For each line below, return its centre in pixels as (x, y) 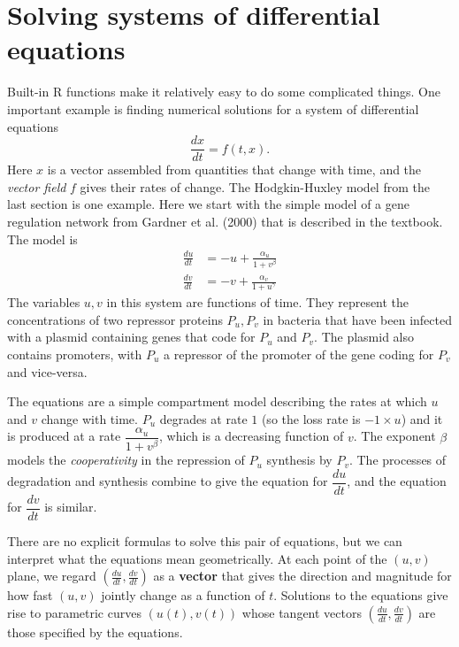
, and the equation (397, 481)
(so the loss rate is (311, 418)
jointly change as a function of (183, 595)
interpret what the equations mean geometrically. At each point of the (197, 558)
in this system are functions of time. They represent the (258, 302)
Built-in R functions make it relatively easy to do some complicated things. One (224, 92)
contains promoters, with (75, 354)
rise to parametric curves (74, 612)
